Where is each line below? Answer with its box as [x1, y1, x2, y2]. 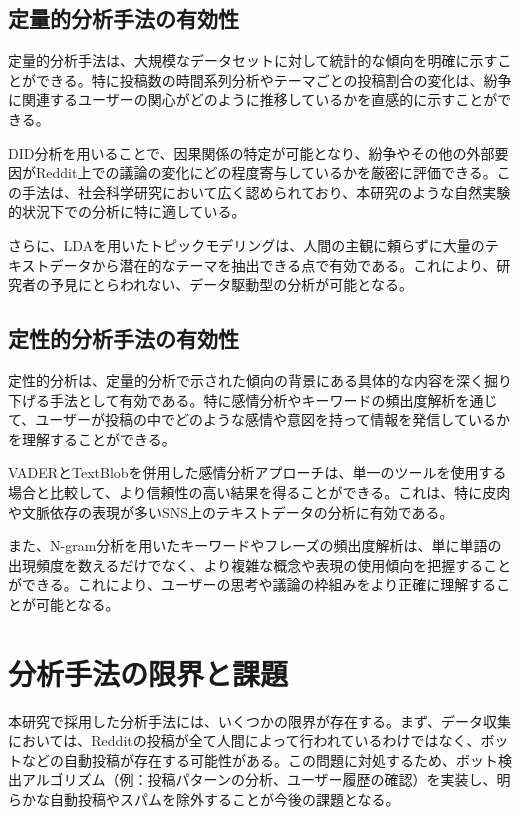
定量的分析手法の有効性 [8, 3, 239, 34]
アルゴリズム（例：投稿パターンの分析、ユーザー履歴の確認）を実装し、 [21, 769, 497, 790]
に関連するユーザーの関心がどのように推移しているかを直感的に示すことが [8, 89, 498, 110]
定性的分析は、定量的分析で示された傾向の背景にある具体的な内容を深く [8, 369, 484, 390]
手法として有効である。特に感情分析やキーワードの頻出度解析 [49, 389, 456, 410]
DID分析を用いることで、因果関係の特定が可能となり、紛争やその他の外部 [8, 142, 495, 163]
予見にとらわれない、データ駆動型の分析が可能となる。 [49, 274, 413, 295]
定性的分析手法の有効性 [8, 323, 239, 354]
